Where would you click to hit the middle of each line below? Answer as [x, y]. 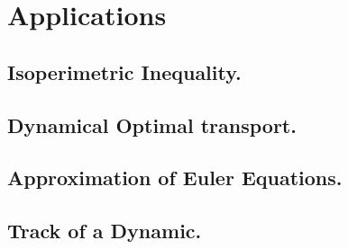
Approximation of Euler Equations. [175, 178]
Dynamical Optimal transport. [152, 124]
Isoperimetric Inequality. [124, 71]
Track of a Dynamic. [105, 231]
